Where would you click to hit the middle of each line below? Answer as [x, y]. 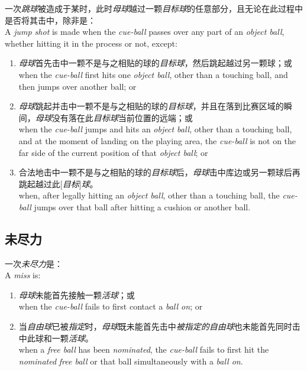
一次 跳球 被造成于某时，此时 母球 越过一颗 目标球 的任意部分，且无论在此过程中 [154, 8]
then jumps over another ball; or [77, 86]
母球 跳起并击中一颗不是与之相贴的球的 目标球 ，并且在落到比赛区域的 [151, 106]
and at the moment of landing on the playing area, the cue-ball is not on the [157, 140]
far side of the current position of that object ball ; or [113, 152]
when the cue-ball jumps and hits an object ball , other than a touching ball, [155, 129]
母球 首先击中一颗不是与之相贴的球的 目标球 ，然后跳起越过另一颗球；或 [155, 63]
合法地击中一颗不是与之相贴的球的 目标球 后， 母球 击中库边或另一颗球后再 [159, 172]
